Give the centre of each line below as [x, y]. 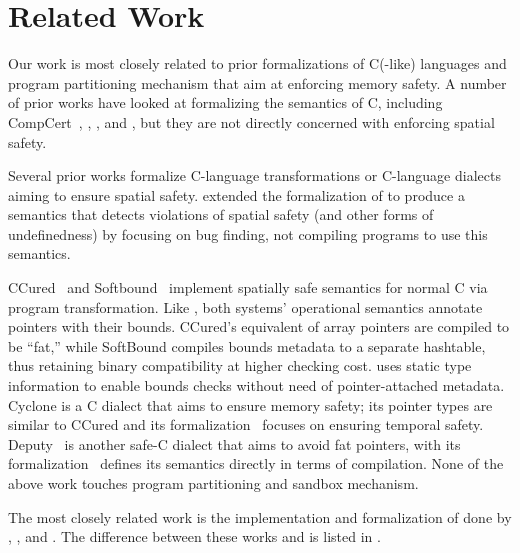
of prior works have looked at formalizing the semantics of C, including [225, 102]
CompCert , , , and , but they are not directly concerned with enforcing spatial [251, 121]
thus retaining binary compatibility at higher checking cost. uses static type [240, 365]
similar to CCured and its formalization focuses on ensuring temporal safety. [246, 424]
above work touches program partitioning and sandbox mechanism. [213, 483]
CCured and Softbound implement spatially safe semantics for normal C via [248, 287]
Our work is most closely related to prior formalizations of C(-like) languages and [257, 63]
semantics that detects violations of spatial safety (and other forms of [221, 214]
